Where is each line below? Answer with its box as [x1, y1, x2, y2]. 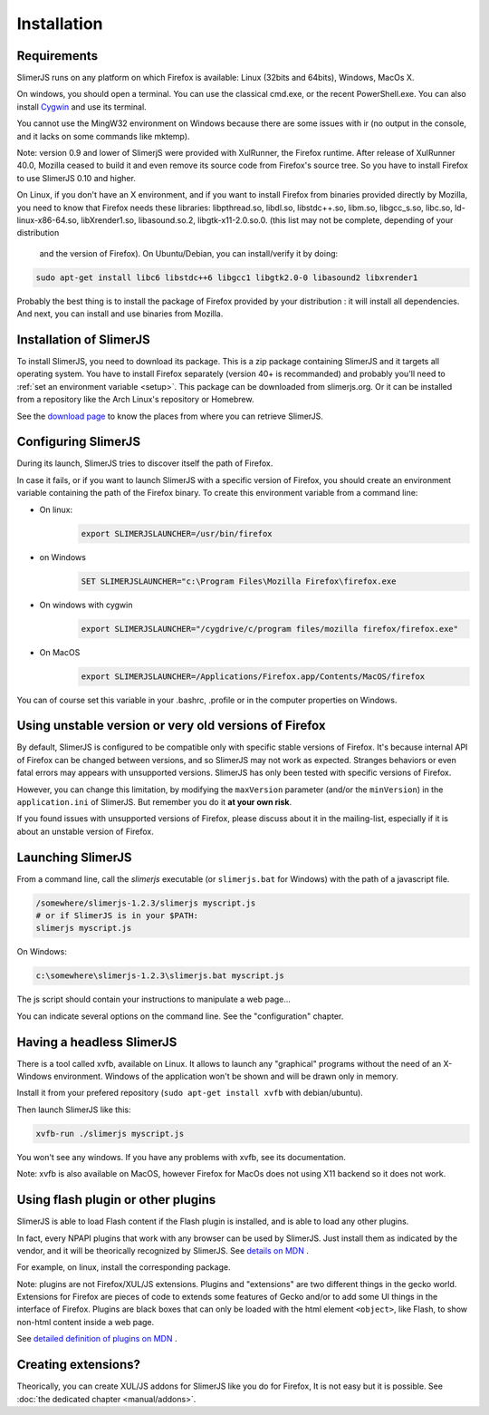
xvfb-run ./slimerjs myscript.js [35, 1129, 185, 1139]
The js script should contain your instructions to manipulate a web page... [16, 993, 292, 1005]
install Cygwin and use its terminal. [16, 101, 147, 112]
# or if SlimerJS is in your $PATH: [35, 911, 199, 921]
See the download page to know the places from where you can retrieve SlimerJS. [16, 411, 323, 422]
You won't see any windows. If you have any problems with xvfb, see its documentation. [16, 1151, 346, 1162]
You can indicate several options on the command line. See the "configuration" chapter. [16, 1011, 344, 1022]
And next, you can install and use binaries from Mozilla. [16, 308, 224, 319]
